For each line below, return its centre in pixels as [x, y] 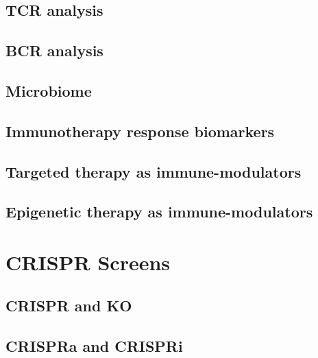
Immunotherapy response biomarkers [140, 131]
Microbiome [49, 90]
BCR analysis [54, 50]
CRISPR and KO [69, 306]
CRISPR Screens [88, 262]
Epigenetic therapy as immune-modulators [159, 212]
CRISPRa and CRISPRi [94, 346]
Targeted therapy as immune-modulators [154, 171]
